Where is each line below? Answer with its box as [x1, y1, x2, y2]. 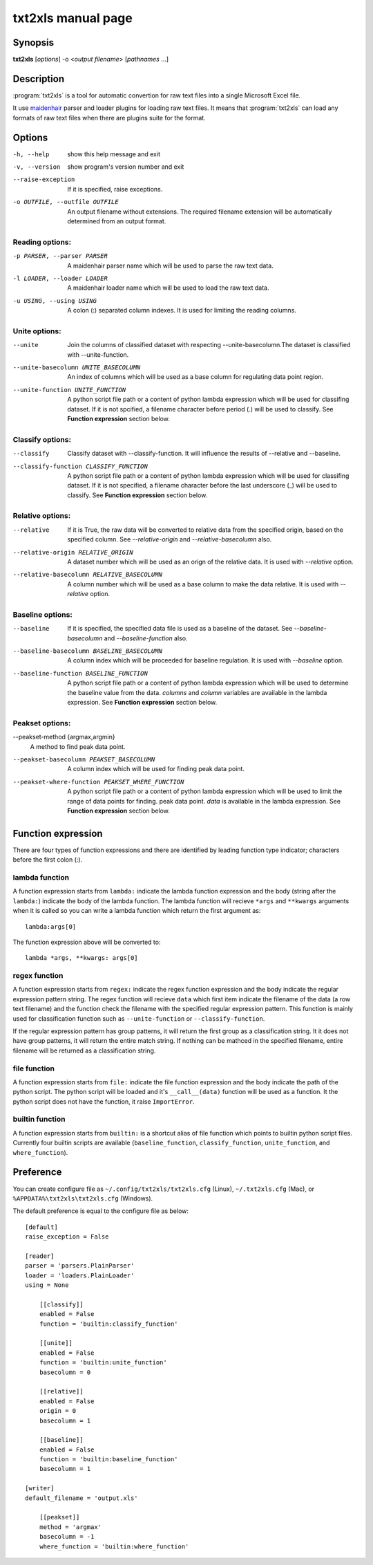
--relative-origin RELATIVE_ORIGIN [12, 548, 134, 556]
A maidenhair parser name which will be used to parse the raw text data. [67, 261, 274, 270]
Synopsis [12, 37, 55, 48]
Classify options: [12, 434, 72, 444]
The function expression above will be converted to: [12, 938, 161, 946]
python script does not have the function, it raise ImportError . [12, 1097, 195, 1106]
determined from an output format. [67, 217, 166, 225]
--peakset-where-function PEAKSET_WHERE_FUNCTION [12, 778, 184, 786]
